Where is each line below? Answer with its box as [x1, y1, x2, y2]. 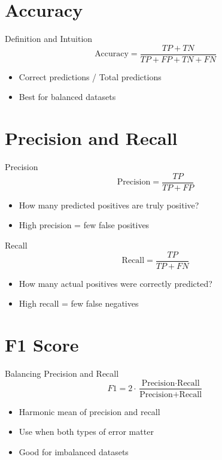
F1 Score [5, 332, 79, 356]
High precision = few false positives [19, 219, 150, 231]
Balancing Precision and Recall [5, 367, 119, 379]
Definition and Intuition [5, 32, 93, 45]
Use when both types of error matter [19, 425, 154, 438]
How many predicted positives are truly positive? [19, 198, 199, 211]
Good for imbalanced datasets [19, 445, 129, 458]
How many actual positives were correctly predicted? [19, 277, 212, 289]
